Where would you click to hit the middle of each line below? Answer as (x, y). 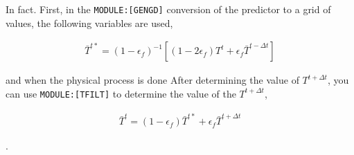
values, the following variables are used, (89, 22)
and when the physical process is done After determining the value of (152, 80)
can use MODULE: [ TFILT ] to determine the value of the (121, 93)
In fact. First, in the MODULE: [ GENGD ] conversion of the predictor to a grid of (168, 9)
